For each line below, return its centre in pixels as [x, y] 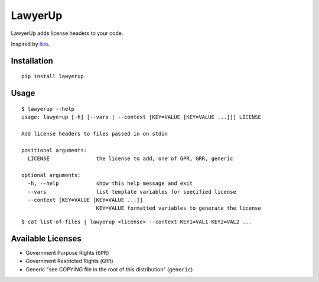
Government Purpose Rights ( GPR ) [67, 252]
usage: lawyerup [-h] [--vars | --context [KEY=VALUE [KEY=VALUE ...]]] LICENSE [141, 117]
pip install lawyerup [53, 76]
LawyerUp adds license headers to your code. [67, 33]
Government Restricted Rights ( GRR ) [69, 261]
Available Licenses [46, 238]
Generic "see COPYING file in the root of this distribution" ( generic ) [109, 269]
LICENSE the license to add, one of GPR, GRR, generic [130, 159]
